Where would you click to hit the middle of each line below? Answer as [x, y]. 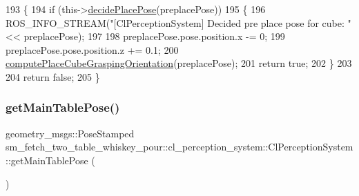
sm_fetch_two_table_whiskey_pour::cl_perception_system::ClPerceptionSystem [179, 147]
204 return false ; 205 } [53, 76]
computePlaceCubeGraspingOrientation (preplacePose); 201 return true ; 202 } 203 [179, 63]
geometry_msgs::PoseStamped [70, 133]
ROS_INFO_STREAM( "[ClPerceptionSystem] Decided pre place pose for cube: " [178, 22]
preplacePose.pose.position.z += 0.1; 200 [92, 49]
